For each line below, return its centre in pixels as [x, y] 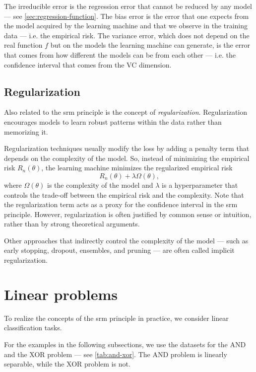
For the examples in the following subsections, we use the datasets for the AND [125, 344]
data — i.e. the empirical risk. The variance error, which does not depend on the [127, 35]
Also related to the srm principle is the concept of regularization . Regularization [126, 112]
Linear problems [61, 294]
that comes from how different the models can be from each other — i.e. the [120, 54]
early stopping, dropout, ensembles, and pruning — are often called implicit [119, 250]
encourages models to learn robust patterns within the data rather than [113, 121]
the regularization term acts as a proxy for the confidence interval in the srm [121, 204]
